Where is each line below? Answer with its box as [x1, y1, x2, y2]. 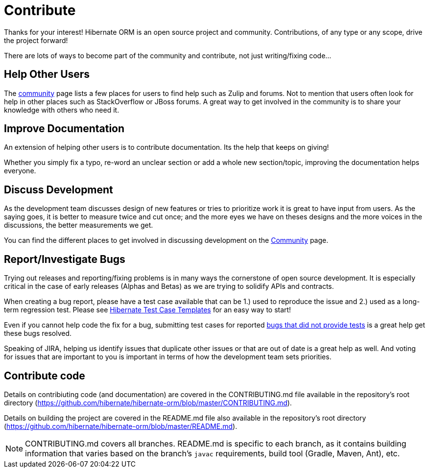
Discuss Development [4, 183, 113, 196]
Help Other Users [4, 68, 90, 81]
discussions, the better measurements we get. [4, 221, 153, 230]
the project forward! [4, 36, 68, 45]
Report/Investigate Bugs [4, 253, 125, 265]
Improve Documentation [4, 122, 125, 135]
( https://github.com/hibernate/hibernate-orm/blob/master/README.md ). [4, 422, 238, 430]
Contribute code [4, 369, 85, 382]
